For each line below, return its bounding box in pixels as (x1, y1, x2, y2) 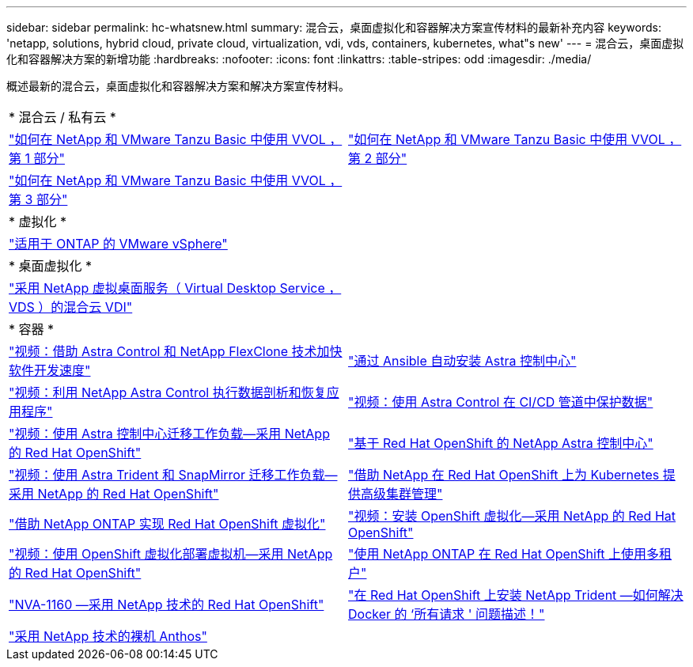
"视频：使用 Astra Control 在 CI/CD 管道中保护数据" (348, 394, 653, 410)
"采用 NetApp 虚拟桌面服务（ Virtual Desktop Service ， (9, 280, 342, 296)
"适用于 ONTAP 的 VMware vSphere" (9, 236, 228, 252)
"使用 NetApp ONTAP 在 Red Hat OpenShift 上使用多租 (348, 546, 672, 562)
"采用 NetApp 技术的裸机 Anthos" (9, 628, 207, 644)
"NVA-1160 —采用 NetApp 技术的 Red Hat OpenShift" (9, 597, 324, 612)
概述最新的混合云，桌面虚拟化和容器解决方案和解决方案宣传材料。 (6, 79, 350, 93)
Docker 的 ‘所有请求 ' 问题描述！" (348, 606, 545, 622)
